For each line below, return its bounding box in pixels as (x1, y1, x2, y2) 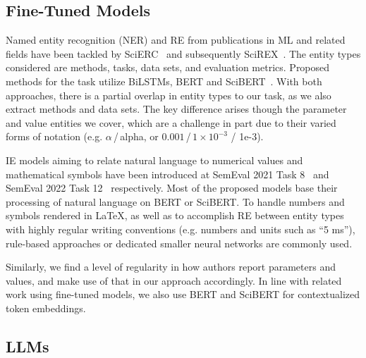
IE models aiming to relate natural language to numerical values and (6, 152, 303, 167)
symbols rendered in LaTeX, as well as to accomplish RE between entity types (6, 208, 344, 223)
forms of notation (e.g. (6, 129, 103, 144)
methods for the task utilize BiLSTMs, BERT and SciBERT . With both (6, 73, 322, 88)
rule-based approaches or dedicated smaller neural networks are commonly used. (6, 235, 353, 250)
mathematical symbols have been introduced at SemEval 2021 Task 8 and (6, 166, 329, 181)
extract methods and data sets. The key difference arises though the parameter (6, 101, 347, 116)
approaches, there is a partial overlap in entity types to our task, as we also (6, 87, 331, 102)
